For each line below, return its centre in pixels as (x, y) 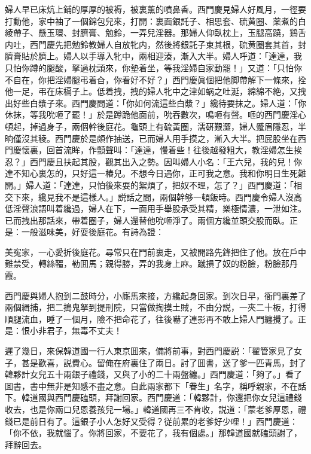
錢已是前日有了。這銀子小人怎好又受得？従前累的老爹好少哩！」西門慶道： (151, 421)
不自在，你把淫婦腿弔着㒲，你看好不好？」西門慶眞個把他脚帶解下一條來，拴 (155, 79)
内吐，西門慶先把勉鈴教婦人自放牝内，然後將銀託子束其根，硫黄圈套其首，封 (155, 44)
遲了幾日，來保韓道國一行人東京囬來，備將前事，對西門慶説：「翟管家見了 (149, 351)
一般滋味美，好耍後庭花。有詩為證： (92, 232)
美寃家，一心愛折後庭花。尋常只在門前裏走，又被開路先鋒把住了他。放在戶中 (155, 252)
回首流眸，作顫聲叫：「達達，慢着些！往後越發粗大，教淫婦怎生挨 (174, 150)
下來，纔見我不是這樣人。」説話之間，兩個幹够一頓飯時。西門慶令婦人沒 (153, 196)
